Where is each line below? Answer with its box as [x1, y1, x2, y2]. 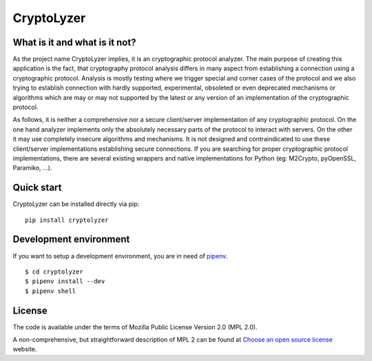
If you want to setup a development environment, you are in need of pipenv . [12, 251, 228, 260]
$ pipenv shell [25, 287, 76, 295]
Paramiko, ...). [12, 164, 52, 172]
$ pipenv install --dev [25, 278, 105, 285]
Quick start [12, 182, 62, 194]
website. [12, 345, 37, 353]
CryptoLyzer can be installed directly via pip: [12, 200, 140, 208]
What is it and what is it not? [12, 37, 136, 48]
